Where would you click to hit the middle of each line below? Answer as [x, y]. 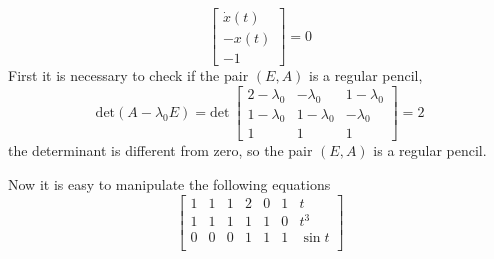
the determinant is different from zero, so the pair [160, 150]
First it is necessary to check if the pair [128, 75]
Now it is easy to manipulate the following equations [169, 183]
